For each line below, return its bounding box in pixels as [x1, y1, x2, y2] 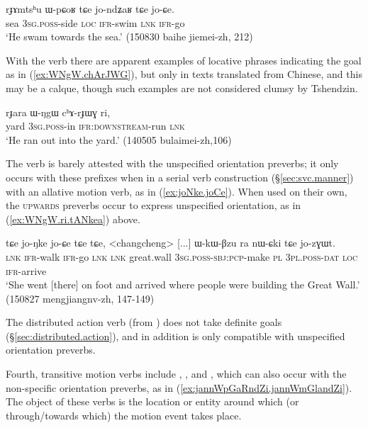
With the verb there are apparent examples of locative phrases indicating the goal [6, 52, 362, 67]
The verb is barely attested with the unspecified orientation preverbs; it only [6, 156, 339, 171]
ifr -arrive [6, 263, 47, 278]
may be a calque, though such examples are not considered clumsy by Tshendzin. [6, 80, 358, 95]
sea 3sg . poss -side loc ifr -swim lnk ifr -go [6, 15, 185, 30]
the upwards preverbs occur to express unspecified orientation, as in [6, 198, 301, 213]
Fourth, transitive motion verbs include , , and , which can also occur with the [6, 366, 347, 381]
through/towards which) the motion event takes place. [6, 407, 242, 422]
